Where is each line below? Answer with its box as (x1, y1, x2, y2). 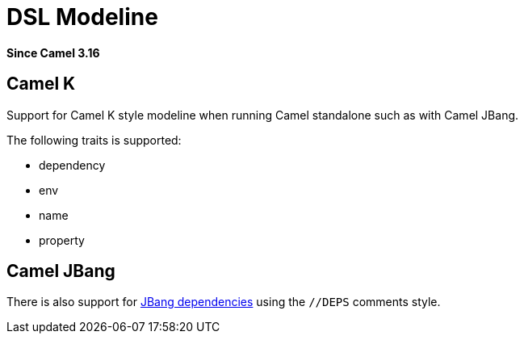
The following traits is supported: (6, 132, 182, 147)
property (39, 233, 85, 247)
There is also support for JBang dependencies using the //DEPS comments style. (6, 295, 441, 309)
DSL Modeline (6, 3, 158, 31)
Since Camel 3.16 (6, 45, 100, 60)
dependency (39, 157, 106, 172)
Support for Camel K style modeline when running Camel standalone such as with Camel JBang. (6, 107, 519, 122)
